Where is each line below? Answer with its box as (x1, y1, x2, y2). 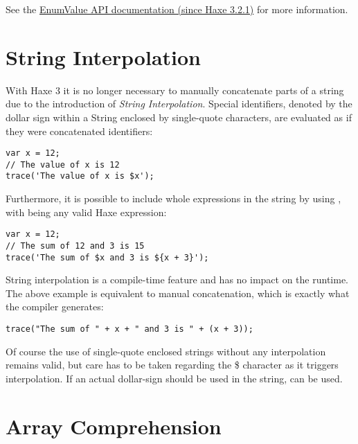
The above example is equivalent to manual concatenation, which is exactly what (6, 285, 350, 300)
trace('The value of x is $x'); (6, 171, 154, 181)
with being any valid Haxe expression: (6, 204, 167, 219)
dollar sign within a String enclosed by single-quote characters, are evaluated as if (6, 109, 352, 124)
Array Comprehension (6, 411, 222, 440)
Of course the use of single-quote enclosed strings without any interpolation (6, 344, 326, 358)
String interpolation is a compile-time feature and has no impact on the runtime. (6, 272, 348, 287)
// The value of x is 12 (6, 159, 120, 170)
